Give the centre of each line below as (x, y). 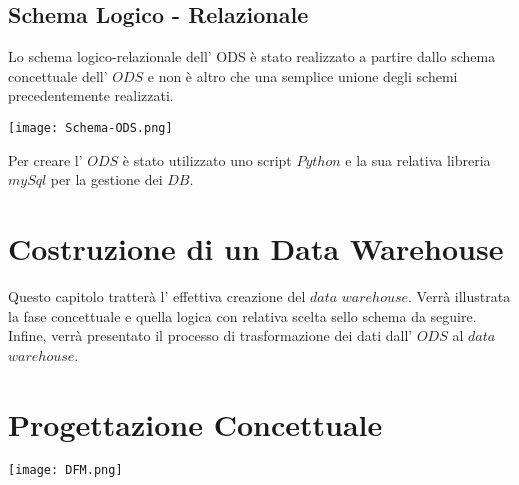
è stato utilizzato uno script (207, 159)
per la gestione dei (106, 179)
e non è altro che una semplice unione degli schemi (302, 75)
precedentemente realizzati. (91, 95)
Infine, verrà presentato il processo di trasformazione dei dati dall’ (210, 335)
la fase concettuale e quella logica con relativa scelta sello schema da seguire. (242, 315)
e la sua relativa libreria (418, 159)
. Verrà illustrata (459, 295)
